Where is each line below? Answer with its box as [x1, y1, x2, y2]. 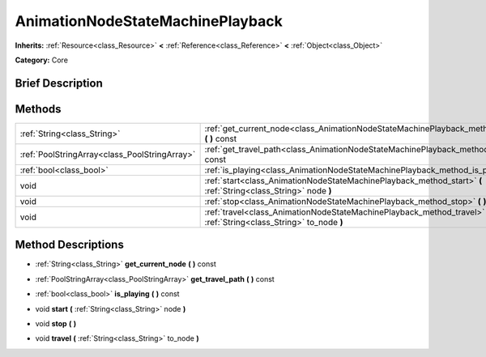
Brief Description [15, 76, 103, 90]
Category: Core [15, 55, 69, 65]
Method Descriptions [15, 238, 125, 252]
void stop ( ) [35, 318, 77, 328]
